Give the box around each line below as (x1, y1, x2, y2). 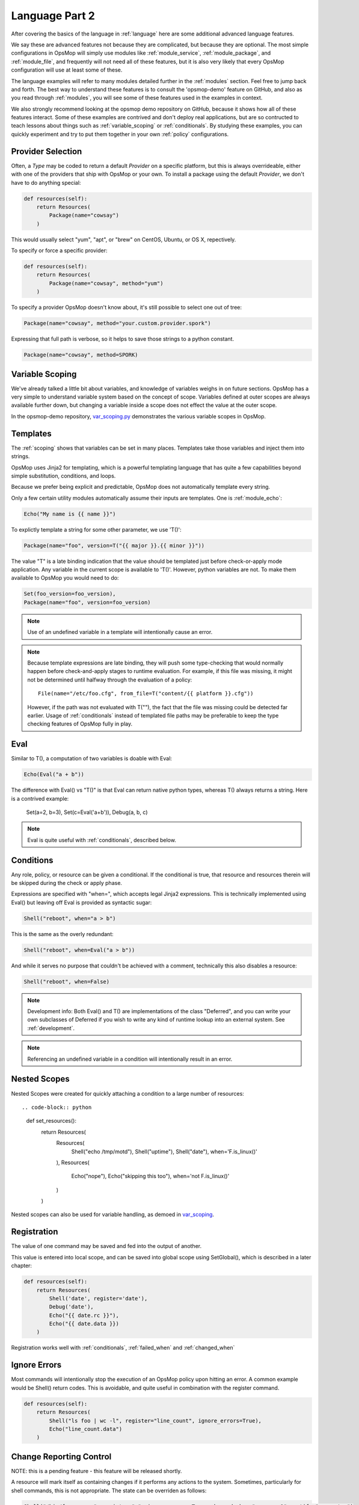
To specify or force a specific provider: (11, 247, 108, 254)
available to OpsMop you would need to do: (11, 574, 119, 582)
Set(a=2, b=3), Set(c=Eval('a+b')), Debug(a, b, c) (26, 808, 148, 816)
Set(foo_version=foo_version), (23, 591, 117, 597)
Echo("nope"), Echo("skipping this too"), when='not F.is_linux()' (71, 1173, 230, 1180)
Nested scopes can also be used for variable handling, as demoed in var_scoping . (11, 1211, 215, 1218)
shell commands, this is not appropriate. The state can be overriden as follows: (11, 1487, 207, 1494)
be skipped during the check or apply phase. (11, 880, 123, 887)
